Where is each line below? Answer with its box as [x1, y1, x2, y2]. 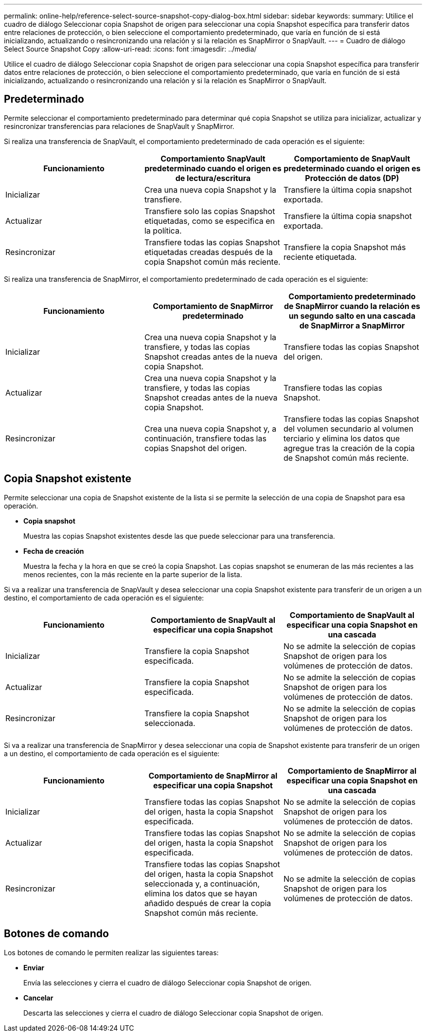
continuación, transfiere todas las [144, 433, 266, 443]
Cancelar [23, 993, 53, 1002]
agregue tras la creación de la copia [283, 443, 415, 453]
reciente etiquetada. [283, 252, 357, 262]
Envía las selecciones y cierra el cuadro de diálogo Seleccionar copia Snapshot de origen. [23, 978, 312, 987]
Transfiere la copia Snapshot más [283, 242, 406, 252]
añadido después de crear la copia [144, 898, 271, 908]
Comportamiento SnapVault [160, 153, 266, 164]
